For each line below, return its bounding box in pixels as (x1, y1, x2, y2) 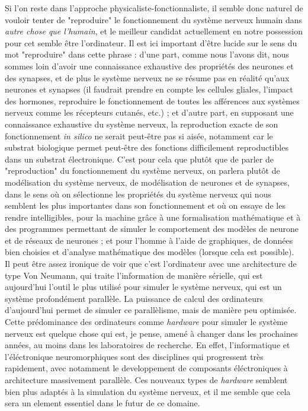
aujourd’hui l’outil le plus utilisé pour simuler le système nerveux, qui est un (5, 281, 282, 293)
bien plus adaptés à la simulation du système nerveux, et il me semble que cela (5, 385, 291, 397)
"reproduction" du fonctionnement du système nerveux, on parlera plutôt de (5, 164, 280, 177)
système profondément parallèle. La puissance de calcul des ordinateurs (5, 292, 263, 304)
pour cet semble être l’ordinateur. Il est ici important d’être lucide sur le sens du (5, 36, 297, 49)
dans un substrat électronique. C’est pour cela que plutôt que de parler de (5, 152, 274, 165)
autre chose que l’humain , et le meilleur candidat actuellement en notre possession (5, 25, 303, 37)
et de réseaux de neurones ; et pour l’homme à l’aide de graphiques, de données (5, 234, 293, 246)
